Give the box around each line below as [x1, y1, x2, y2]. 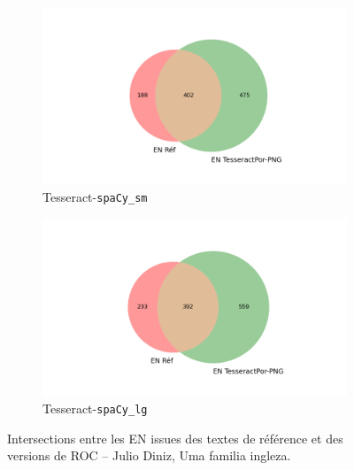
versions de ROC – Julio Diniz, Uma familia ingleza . [7, 446, 291, 465]
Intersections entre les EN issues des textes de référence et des [7, 428, 343, 447]
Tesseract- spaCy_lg [42, 399, 148, 418]
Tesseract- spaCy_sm [42, 188, 148, 206]
